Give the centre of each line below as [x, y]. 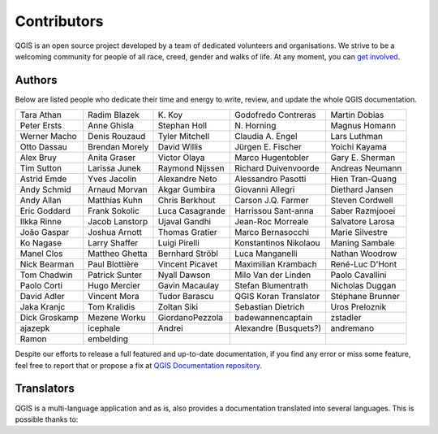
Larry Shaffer [113, 243]
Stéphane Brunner [365, 297]
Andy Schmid [46, 189]
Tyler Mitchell [184, 137]
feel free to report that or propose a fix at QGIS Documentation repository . [139, 365]
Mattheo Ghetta [118, 254]
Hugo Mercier [114, 286]
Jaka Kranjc [43, 307]
